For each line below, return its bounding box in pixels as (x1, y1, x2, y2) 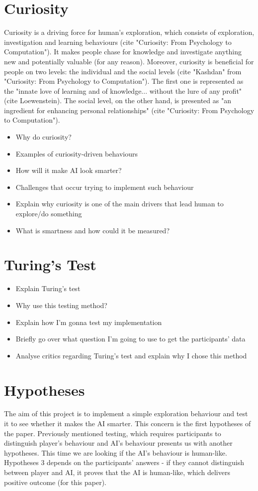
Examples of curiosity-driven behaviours (15, 148, 138, 159)
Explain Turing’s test (15, 283, 81, 294)
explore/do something (15, 208, 82, 219)
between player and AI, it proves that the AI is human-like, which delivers (4, 467, 230, 477)
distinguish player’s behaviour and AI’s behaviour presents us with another (4, 438, 233, 448)
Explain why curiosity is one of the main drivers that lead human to (15, 198, 224, 209)
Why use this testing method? (15, 300, 107, 310)
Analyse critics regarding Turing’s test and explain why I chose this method (15, 350, 247, 360)
